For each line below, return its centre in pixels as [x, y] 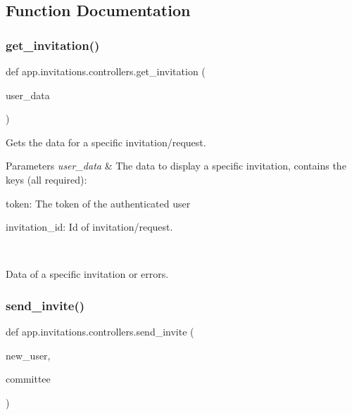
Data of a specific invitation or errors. [87, 274]
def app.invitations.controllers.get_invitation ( [106, 71]
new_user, [28, 355]
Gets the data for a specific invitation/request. [106, 142]
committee [28, 379]
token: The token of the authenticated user [98, 203]
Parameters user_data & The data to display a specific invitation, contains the [176, 166]
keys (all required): [46, 179]
